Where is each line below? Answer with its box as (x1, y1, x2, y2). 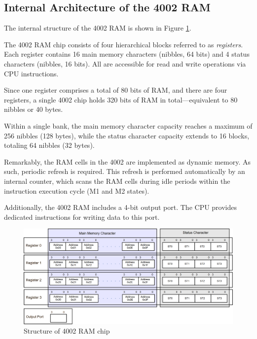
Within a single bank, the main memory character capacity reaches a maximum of (4, 120, 253, 131)
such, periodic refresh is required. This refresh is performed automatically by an (4, 166, 245, 176)
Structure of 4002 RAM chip (24, 326, 110, 336)
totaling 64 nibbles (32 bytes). (4, 140, 95, 150)
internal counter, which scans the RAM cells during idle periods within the (4, 175, 230, 186)
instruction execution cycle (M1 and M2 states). (4, 185, 149, 196)
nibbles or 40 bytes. (4, 104, 63, 114)
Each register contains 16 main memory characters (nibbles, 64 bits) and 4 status (4, 49, 250, 59)
